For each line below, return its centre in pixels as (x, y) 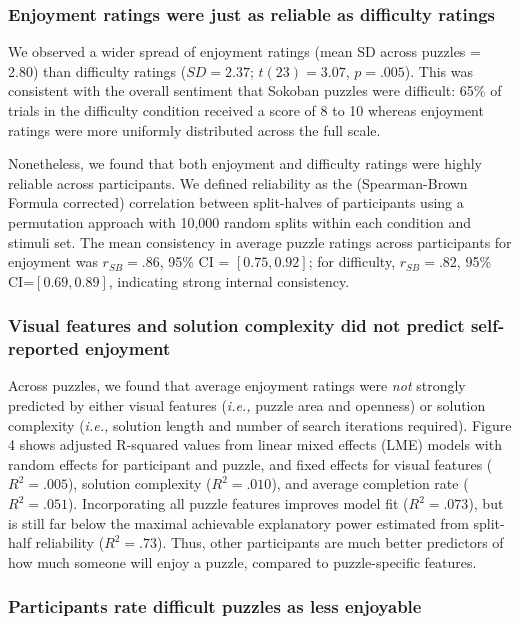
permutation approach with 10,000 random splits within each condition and (240, 221)
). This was (439, 70)
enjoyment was (53, 261)
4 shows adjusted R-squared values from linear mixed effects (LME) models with (255, 444)
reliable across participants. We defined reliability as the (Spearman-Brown (238, 182)
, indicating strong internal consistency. (229, 280)
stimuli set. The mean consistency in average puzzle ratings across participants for (260, 241)
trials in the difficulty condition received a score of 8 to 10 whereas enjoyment (246, 110)
